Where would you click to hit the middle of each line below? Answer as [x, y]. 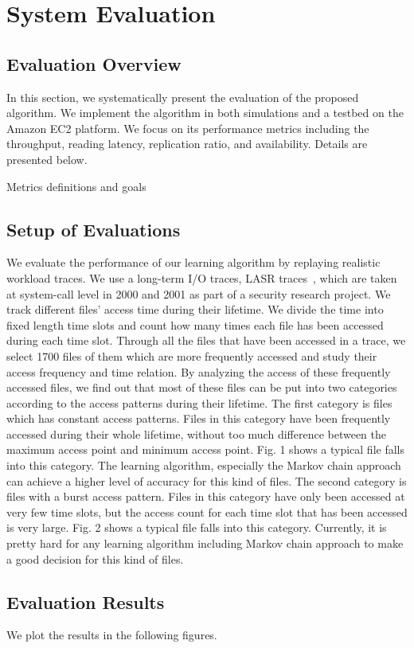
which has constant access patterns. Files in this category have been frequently [199, 418]
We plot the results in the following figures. [112, 635]
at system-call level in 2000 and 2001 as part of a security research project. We [199, 293]
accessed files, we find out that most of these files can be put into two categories [202, 387]
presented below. [47, 159]
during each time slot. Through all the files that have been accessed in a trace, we [206, 340]
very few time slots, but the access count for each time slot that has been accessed [207, 511]
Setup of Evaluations [94, 229]
